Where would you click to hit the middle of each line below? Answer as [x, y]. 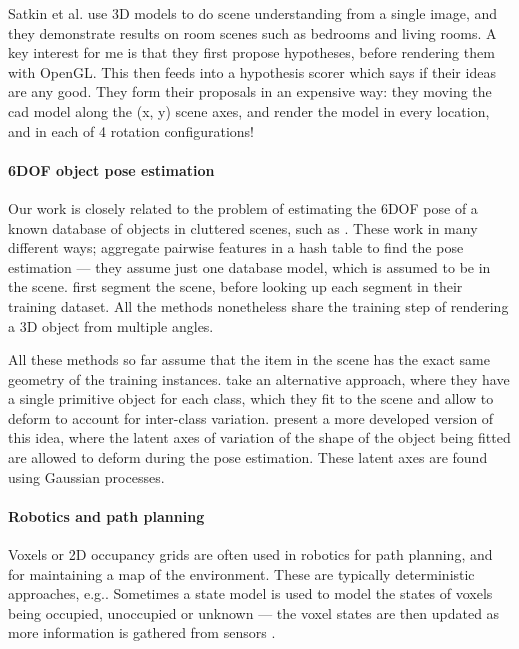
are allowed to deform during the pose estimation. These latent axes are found [248, 457]
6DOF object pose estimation [111, 169]
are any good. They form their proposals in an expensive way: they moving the [250, 91]
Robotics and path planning [106, 515]
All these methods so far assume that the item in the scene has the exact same [249, 359]
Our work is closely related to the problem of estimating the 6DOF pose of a [243, 207]
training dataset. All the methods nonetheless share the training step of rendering [258, 305]
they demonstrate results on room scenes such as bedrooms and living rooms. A [252, 32]
